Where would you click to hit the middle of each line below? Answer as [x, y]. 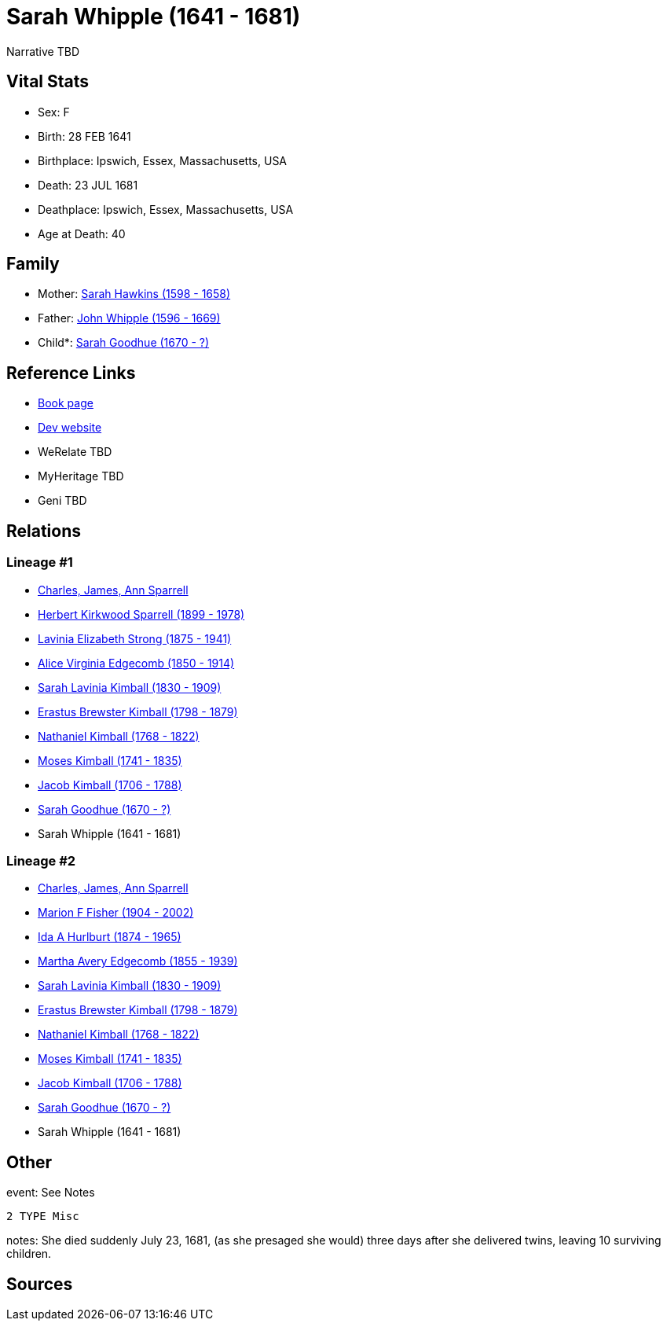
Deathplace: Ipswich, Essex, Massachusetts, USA [166, 209]
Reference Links [71, 373]
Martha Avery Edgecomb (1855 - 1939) [138, 961]
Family [33, 264]
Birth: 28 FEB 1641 [84, 136]
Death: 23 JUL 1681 [88, 185]
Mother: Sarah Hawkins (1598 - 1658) [134, 294]
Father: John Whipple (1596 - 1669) [129, 318]
